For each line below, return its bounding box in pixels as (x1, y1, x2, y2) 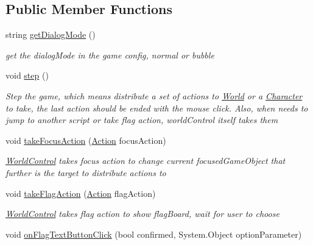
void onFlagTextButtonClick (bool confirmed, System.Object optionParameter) (5, 227, 302, 240)
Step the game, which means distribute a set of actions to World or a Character (5, 89, 303, 102)
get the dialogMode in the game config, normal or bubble (5, 48, 214, 61)
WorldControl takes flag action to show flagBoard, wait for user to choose (5, 207, 280, 220)
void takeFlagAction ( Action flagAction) (5, 186, 156, 199)
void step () (5, 69, 49, 82)
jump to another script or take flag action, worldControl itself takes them (5, 113, 278, 126)
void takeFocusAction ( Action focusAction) (5, 133, 166, 146)
